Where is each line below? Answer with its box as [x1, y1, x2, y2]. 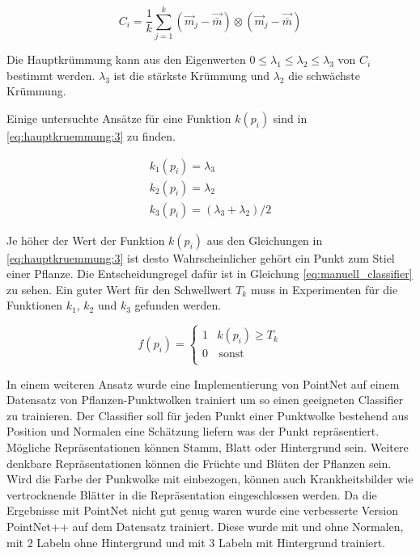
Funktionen [6, 297, 63, 314]
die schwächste [288, 66, 360, 83]
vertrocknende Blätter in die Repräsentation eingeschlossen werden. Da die [6, 486, 377, 503]
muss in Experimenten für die [250, 280, 398, 297]
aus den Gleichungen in [206, 231, 323, 248]
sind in [273, 109, 308, 126]
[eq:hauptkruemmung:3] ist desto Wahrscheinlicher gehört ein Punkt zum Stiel [6, 249, 395, 266]
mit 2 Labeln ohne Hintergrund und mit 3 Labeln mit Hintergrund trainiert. [6, 533, 386, 550]
